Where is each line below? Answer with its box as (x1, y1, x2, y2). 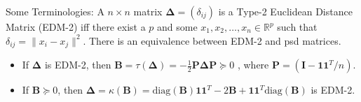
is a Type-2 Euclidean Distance (218, 4, 353, 18)
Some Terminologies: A (6, 4, 104, 18)
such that (277, 20, 318, 34)
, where (237, 57, 269, 72)
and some (157, 20, 198, 34)
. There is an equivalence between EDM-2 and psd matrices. (83, 33, 341, 48)
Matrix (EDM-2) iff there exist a (6, 20, 146, 34)
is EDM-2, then (44, 57, 111, 72)
